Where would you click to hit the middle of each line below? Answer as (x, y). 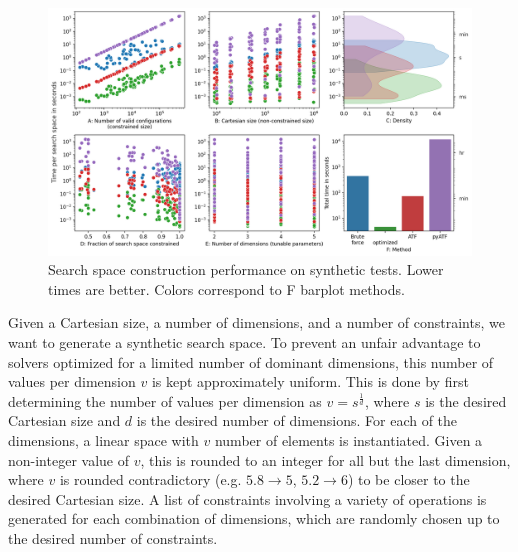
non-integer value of (68, 459)
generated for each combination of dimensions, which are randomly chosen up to (254, 518)
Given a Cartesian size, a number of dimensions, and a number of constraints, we (256, 322)
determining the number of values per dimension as (165, 400)
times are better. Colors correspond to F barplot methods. (226, 288)
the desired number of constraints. (113, 537)
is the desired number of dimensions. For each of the (297, 420)
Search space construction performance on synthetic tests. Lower (246, 269)
